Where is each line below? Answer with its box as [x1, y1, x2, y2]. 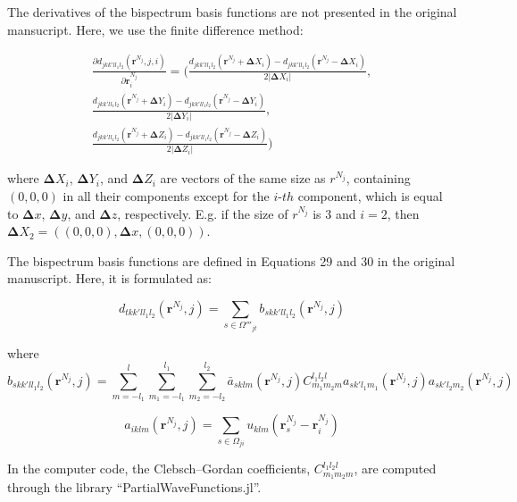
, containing [346, 169, 411, 188]
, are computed [354, 459, 437, 478]
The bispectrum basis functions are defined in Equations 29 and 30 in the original [7, 251, 455, 270]
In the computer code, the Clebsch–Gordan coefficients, [7, 459, 311, 478]
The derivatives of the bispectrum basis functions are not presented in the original [7, 3, 457, 21]
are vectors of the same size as [160, 169, 326, 188]
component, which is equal [297, 186, 443, 205]
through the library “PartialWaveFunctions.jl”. [7, 478, 262, 497]
